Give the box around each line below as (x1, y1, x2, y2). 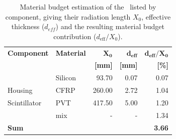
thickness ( (11, 21, 45, 32)
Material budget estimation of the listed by (20, 2, 156, 12)
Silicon (55, 72, 76, 83)
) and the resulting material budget (55, 21, 164, 32)
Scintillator (8, 97, 42, 107)
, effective (141, 11, 171, 22)
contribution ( (53, 31, 97, 41)
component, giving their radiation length (5, 11, 131, 22)
